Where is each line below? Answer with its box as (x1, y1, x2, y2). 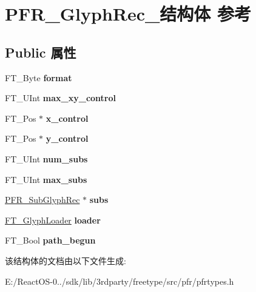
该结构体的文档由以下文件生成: (5, 254, 126, 267)
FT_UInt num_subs (5, 152, 88, 165)
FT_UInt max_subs (5, 173, 87, 185)
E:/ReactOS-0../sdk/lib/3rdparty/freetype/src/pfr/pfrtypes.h (5, 274, 234, 287)
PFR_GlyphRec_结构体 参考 (5, 1, 252, 26)
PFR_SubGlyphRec (5, 193, 80, 206)
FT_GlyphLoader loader (5, 213, 101, 226)
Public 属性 (5, 42, 76, 61)
